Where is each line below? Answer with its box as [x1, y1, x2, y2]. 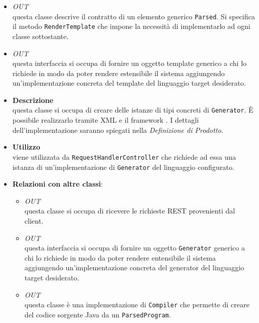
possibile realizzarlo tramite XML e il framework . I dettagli [12, 115, 199, 125]
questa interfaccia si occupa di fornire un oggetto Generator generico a [24, 242, 245, 253]
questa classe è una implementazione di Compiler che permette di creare [24, 299, 249, 310]
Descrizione [12, 94, 54, 105]
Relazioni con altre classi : [12, 178, 103, 189]
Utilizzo [12, 141, 41, 152]
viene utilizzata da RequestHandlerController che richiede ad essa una [12, 151, 236, 162]
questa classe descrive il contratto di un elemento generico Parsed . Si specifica [12, 11, 255, 21]
